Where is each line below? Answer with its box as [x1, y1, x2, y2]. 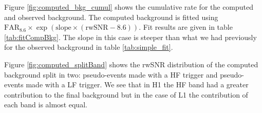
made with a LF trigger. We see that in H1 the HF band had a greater [26, 79, 249, 90]
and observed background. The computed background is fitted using [4, 11, 218, 22]
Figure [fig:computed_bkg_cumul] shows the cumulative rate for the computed [4, 2, 254, 12]
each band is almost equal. [4, 99, 87, 110]
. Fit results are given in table [139, 22, 233, 32]
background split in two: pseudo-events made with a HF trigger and [4, 69, 218, 80]
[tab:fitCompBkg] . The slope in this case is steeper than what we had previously [4, 31, 257, 42]
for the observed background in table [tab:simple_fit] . [4, 42, 173, 52]
